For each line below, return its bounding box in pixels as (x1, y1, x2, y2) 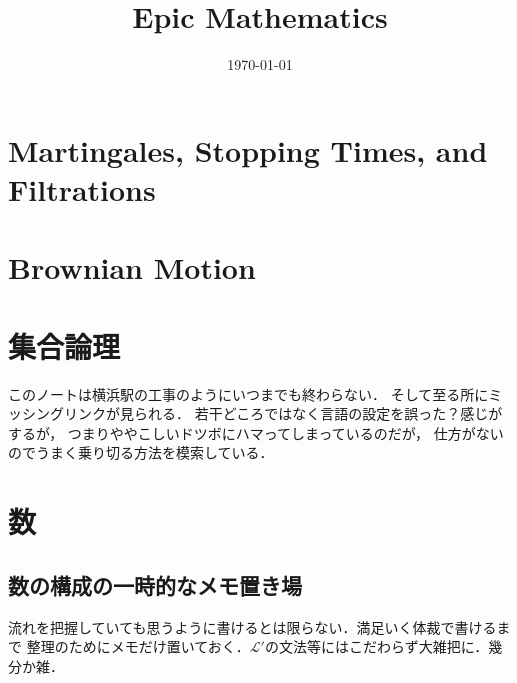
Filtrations (8, 168, 156, 209)
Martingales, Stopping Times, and (8, 129, 488, 170)
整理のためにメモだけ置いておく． (26, 636, 250, 657)
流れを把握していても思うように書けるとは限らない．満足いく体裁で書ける (8, 616, 497, 637)
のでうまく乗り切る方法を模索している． (8, 442, 274, 463)
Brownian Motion (8, 247, 256, 288)
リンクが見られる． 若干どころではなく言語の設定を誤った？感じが (63, 403, 503, 424)
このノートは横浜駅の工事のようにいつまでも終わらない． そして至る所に (8, 383, 489, 404)
